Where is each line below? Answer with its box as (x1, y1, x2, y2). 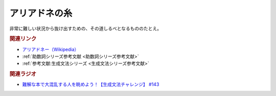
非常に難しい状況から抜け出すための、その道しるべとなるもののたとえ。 (9, 25, 162, 31)
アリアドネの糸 (9, 8, 73, 19)
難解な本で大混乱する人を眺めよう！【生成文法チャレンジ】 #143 (22, 81, 159, 87)
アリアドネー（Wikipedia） (22, 46, 79, 52)
